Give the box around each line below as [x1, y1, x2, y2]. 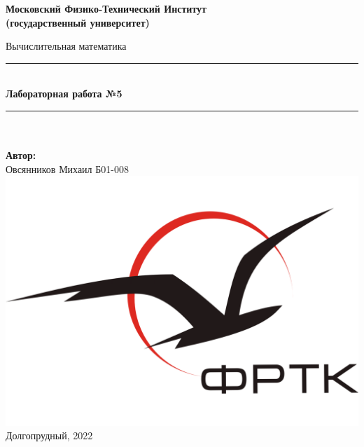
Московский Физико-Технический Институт [6, 1, 206, 15]
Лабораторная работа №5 [6, 86, 122, 101]
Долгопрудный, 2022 [6, 428, 93, 443]
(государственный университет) [6, 15, 150, 29]
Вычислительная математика [6, 39, 127, 53]
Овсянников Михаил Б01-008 [6, 161, 129, 176]
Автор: [6, 148, 36, 163]
